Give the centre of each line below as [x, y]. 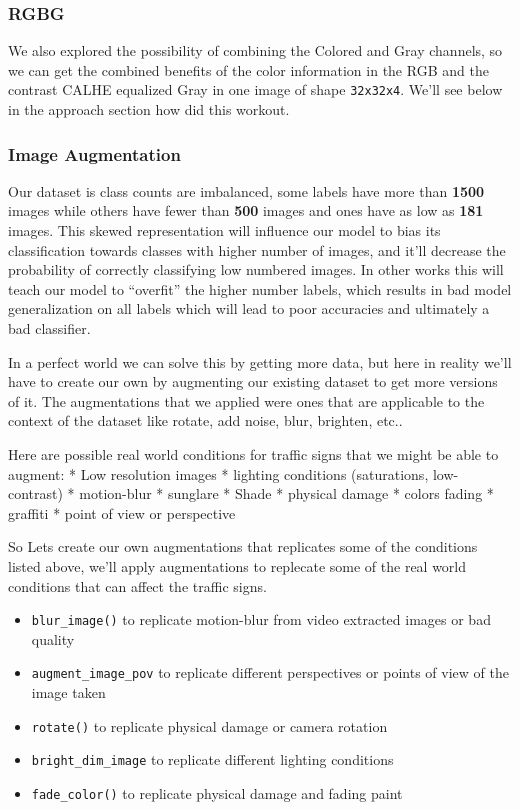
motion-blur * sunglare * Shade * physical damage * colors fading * [286, 493]
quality [53, 638]
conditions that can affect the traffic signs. [137, 585]
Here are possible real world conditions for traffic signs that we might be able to [253, 454]
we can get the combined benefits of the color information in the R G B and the [248, 69]
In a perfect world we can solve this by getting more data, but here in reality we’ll [260, 361]
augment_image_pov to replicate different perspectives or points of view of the [270, 672]
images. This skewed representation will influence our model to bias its [224, 230]
